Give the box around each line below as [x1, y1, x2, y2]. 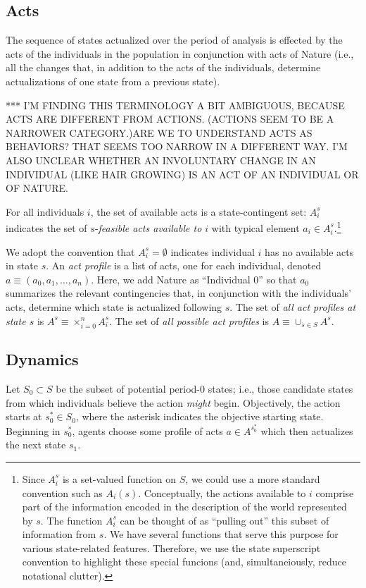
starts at [6, 409, 42, 424]
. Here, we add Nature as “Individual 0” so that [91, 271, 297, 286]
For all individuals [6, 204, 84, 219]
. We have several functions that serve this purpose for [103, 527, 339, 541]
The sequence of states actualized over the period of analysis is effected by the [6, 32, 343, 47]
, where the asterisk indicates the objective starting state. [75, 409, 324, 424]
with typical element [211, 220, 300, 235]
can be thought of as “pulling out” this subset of [120, 513, 329, 527]
